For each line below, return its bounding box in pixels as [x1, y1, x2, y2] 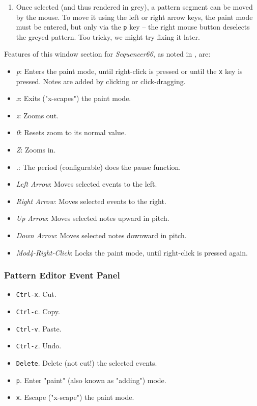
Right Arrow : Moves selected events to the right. [16, 195, 166, 206]
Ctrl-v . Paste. [16, 323, 62, 334]
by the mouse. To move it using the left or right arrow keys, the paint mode [16, 11, 253, 22]
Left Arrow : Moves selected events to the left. [16, 179, 157, 189]
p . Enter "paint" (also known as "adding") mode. [16, 374, 166, 385]
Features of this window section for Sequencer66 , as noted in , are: [4, 48, 211, 59]
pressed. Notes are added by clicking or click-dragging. [16, 75, 186, 86]
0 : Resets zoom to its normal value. [16, 127, 126, 138]
